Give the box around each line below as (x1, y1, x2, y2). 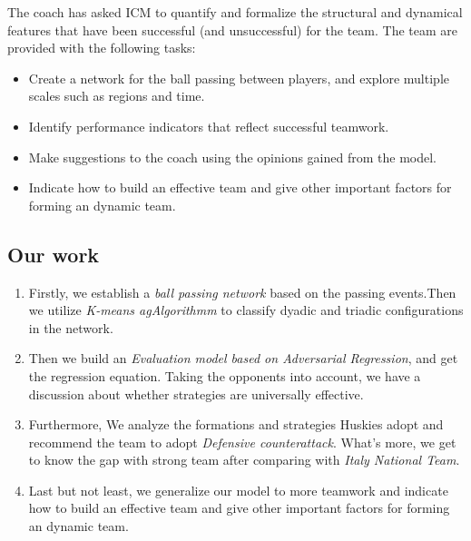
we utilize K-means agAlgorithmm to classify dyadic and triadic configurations (28, 300, 464, 320)
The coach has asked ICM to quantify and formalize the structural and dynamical (7, 3, 463, 21)
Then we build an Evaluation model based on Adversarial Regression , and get (28, 349, 458, 368)
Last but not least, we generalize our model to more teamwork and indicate (28, 480, 448, 499)
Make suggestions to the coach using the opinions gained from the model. (28, 147, 437, 166)
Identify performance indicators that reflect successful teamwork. (28, 116, 389, 135)
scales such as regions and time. (28, 86, 205, 105)
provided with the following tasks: (7, 38, 196, 57)
